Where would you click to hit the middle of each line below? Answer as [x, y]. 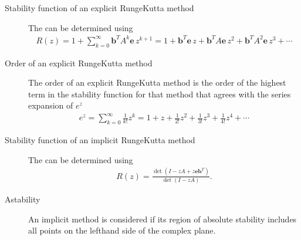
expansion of [51, 105]
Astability [23, 199]
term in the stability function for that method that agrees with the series [160, 94]
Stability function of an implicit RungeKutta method [100, 140]
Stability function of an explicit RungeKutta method [99, 8]
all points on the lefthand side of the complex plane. [122, 230]
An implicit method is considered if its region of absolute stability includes [163, 219]
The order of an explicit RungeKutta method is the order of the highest [157, 82]
